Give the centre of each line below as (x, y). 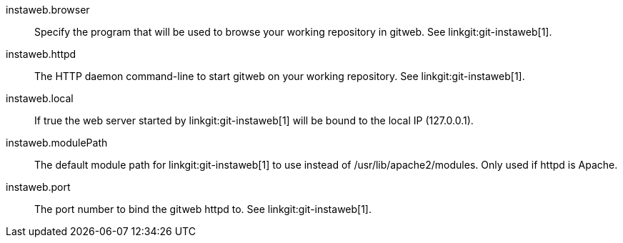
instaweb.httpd (41, 54)
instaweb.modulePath (57, 143)
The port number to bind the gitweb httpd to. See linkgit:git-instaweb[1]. (203, 209)
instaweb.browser (48, 10)
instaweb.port (38, 187)
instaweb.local (40, 98)
